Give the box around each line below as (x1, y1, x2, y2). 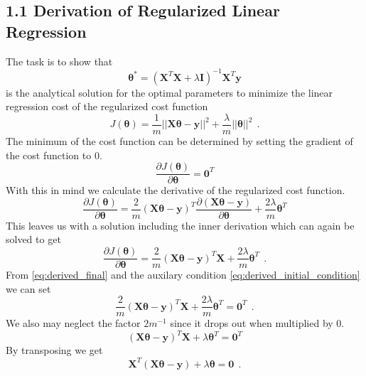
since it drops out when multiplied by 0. (170, 316, 345, 331)
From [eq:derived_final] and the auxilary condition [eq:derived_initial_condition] (6, 267, 360, 282)
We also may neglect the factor (6, 316, 141, 331)
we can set (6, 281, 51, 296)
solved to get (6, 232, 61, 247)
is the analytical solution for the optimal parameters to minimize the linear (6, 85, 333, 100)
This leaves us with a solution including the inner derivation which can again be (6, 217, 355, 232)
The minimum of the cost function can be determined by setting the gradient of (6, 133, 353, 148)
